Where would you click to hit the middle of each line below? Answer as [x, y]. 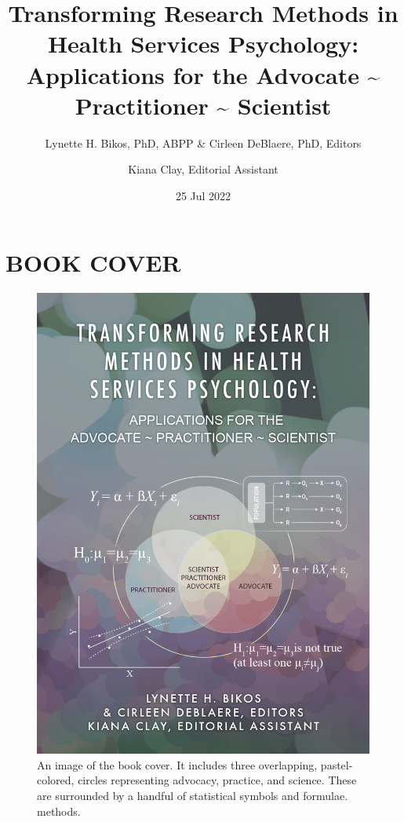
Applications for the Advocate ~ [203, 74]
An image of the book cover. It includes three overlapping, [177, 764]
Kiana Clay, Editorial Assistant [203, 169]
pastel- [337, 764]
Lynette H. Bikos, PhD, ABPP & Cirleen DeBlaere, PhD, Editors [203, 142]
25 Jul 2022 [203, 195]
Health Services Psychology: [203, 44]
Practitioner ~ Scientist [203, 105]
